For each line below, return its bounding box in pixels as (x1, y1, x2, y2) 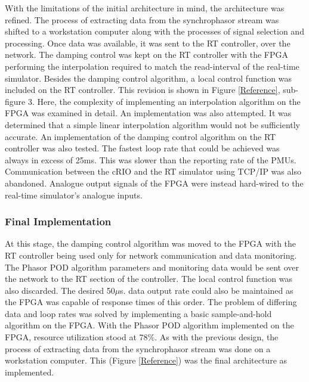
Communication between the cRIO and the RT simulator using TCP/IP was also (5, 165, 301, 178)
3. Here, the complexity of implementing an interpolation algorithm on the (27, 95, 301, 107)
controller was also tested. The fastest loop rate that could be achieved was (5, 142, 280, 154)
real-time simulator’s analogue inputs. (5, 188, 143, 201)
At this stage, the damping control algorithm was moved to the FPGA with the (5, 237, 296, 250)
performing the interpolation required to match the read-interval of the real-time (5, 60, 299, 72)
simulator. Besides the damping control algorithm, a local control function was (5, 72, 292, 84)
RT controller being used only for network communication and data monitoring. (5, 249, 297, 261)
